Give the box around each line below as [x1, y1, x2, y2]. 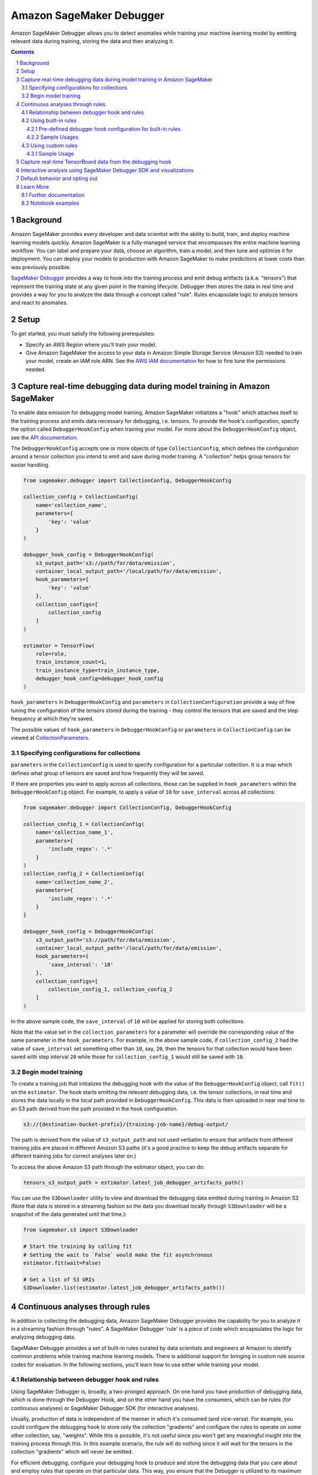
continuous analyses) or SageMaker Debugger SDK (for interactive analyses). [11, 1404, 200, 1411]
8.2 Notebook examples [21, 199, 79, 206]
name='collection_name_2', [35, 879, 114, 885]
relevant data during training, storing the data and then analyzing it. [11, 37, 174, 44]
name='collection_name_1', [35, 829, 114, 836]
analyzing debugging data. [11, 1333, 76, 1340]
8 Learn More [16, 183, 49, 190]
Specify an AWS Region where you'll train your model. [25, 341, 157, 348]
